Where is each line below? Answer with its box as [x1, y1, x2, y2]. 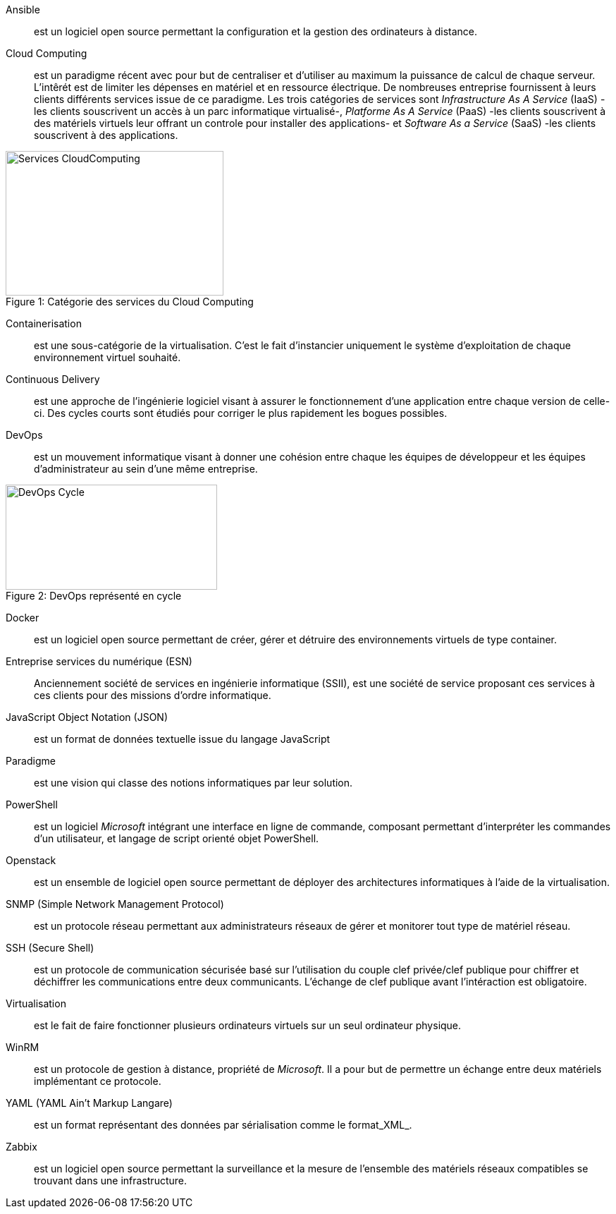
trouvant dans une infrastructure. [34, 1174, 187, 1186]
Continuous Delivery [6, 373, 100, 385]
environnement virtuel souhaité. [34, 351, 181, 363]
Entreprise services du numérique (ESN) [6, 655, 192, 667]
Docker [6, 612, 39, 624]
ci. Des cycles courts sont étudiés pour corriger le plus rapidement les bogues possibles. [34, 407, 448, 419]
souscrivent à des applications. [34, 129, 178, 141]
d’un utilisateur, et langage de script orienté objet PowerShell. [34, 832, 319, 844]
